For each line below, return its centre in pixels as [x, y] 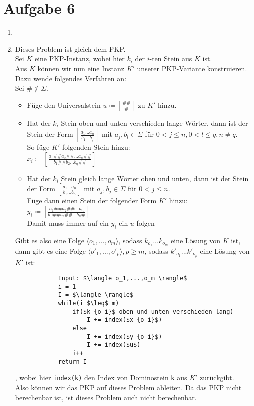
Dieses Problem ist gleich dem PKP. [70, 49]
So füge [38, 147]
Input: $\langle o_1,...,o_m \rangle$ [123, 279]
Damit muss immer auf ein [68, 223]
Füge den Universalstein [64, 105]
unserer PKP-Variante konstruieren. [192, 68]
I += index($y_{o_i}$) [124, 337]
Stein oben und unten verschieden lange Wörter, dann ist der [155, 123]
